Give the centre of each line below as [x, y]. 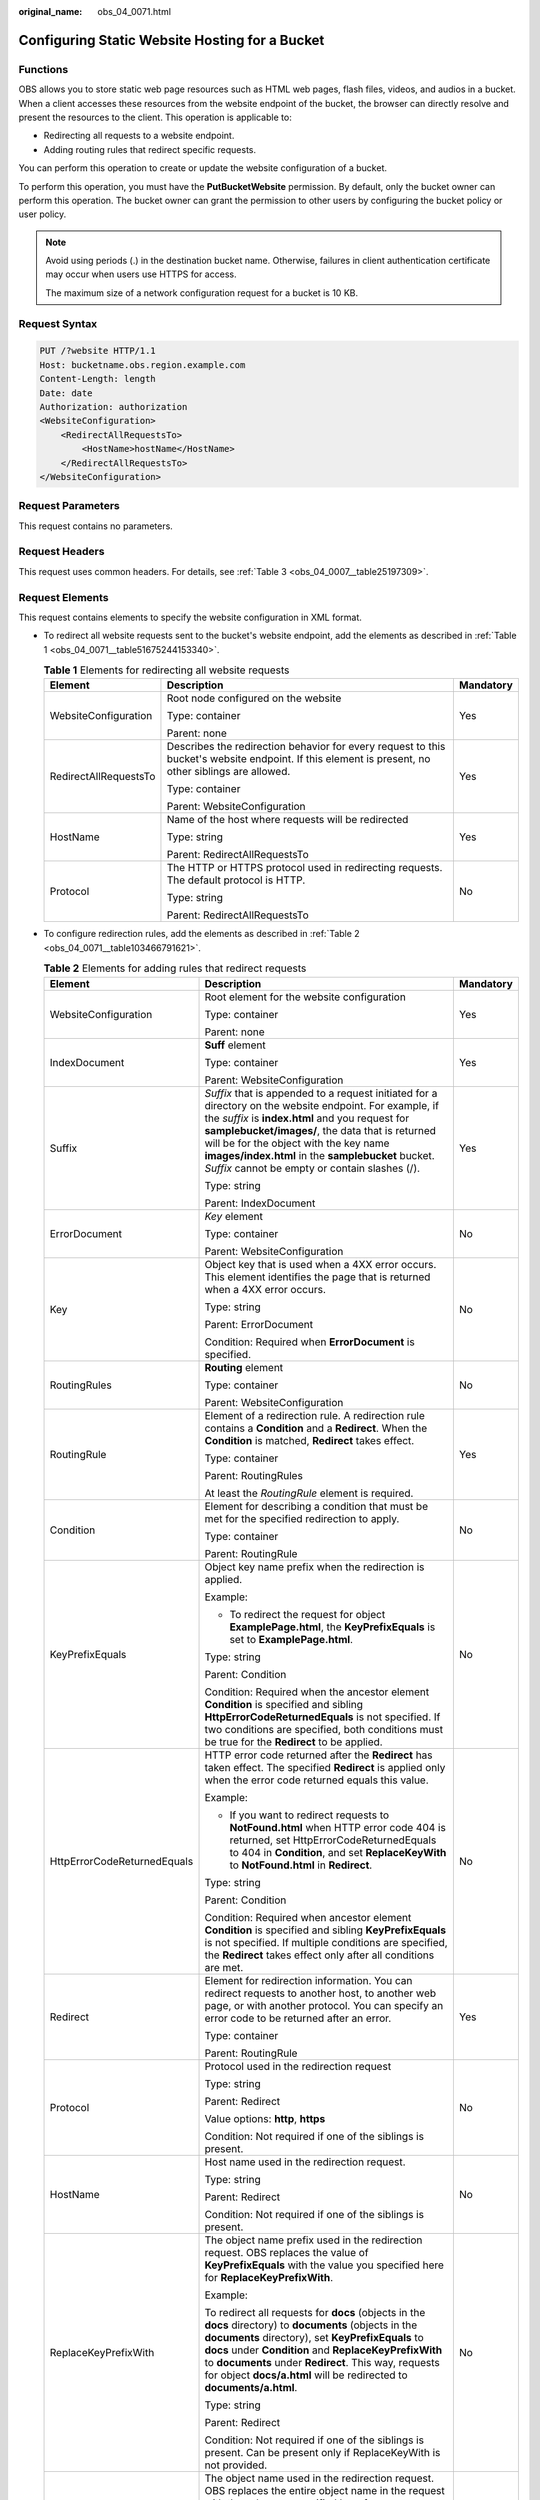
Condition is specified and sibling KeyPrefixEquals [325, 1930]
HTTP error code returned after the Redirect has [319, 1755]
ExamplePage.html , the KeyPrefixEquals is [332, 1627]
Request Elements [63, 597]
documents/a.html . [251, 2387]
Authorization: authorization [113, 406]
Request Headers [61, 552]
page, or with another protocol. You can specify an [324, 2005]
